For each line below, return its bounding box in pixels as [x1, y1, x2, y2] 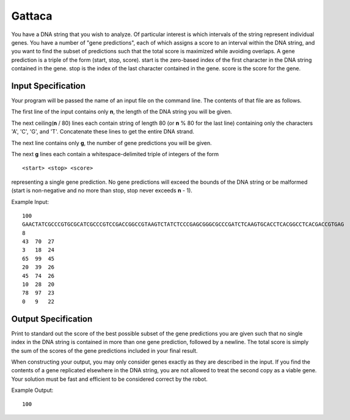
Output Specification [11, 313, 93, 324]
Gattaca [11, 9, 53, 23]
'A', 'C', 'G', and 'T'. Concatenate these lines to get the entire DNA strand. [11, 128, 195, 135]
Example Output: [11, 386, 54, 394]
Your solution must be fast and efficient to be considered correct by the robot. [11, 375, 208, 383]
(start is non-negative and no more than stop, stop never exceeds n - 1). [11, 187, 192, 194]
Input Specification [11, 80, 86, 91]
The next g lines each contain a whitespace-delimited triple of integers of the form [11, 150, 219, 157]
